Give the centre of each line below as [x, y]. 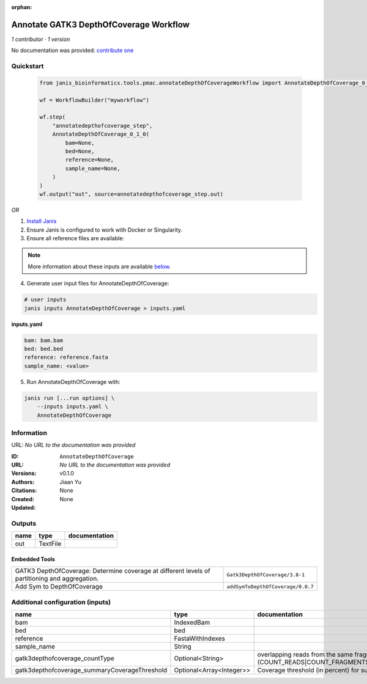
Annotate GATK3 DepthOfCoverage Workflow [100, 24]
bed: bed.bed [44, 349]
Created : [23, 499]
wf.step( [53, 117]
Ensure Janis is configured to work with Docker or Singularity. [105, 230]
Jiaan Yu [71, 482]
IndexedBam [192, 622]
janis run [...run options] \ [69, 398]
